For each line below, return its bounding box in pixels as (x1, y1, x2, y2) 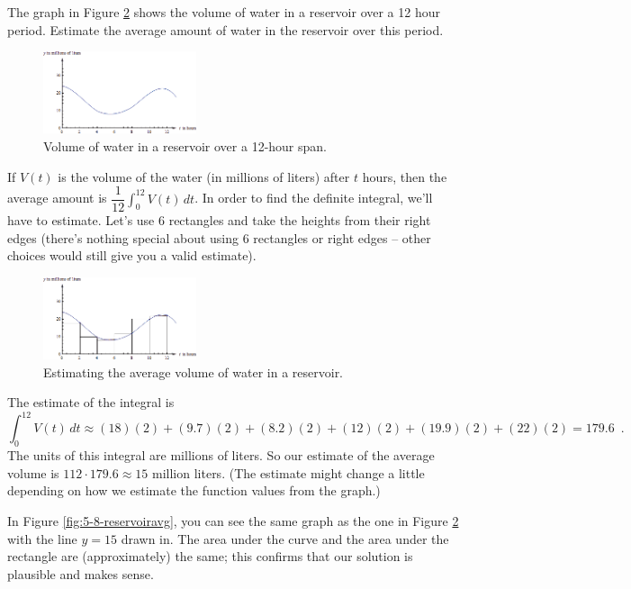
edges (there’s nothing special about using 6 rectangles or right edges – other (7, 228, 431, 247)
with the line (7, 529, 77, 548)
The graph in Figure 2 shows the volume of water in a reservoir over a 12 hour (7, 3, 440, 21)
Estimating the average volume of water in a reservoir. (43, 362, 344, 381)
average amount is (7, 188, 107, 207)
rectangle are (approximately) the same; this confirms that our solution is (7, 547, 413, 566)
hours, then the (362, 167, 447, 186)
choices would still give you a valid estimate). (7, 246, 257, 265)
